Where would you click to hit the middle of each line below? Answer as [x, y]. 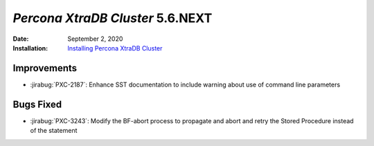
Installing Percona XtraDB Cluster [115, 48]
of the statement [54, 131]
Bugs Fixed [37, 104]
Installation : [30, 48]
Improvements [45, 68]
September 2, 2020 [95, 39]
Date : [21, 39]
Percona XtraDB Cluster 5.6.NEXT [113, 18]
